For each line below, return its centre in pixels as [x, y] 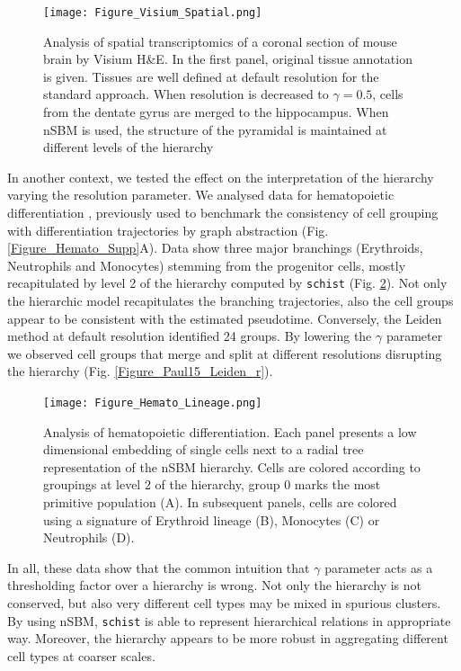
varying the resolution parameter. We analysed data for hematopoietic [201, 195]
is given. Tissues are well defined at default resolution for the [211, 76]
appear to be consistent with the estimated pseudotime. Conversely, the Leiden [225, 318]
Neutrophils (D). [89, 537]
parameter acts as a [379, 567]
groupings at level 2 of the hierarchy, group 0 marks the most [212, 484]
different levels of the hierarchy [129, 147]
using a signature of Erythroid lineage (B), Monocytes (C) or [212, 519]
